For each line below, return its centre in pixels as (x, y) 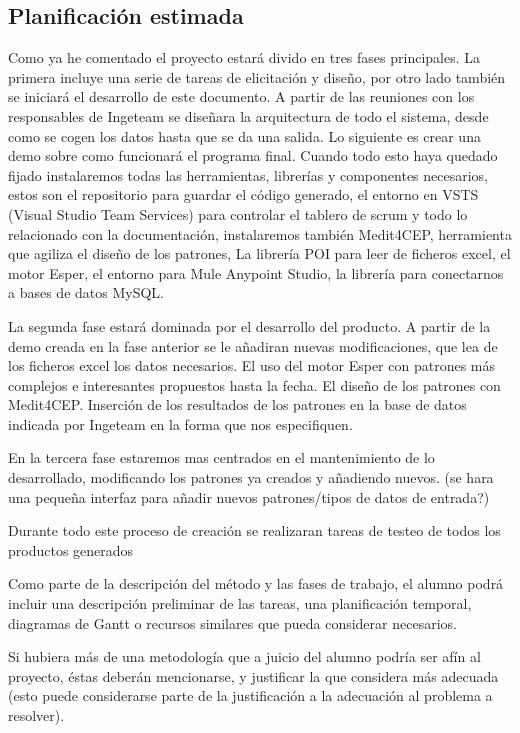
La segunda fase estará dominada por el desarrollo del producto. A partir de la (249, 325)
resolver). (36, 715)
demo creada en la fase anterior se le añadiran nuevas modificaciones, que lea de (253, 345)
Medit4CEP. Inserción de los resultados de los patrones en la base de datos (237, 404)
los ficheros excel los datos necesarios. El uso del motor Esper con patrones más (252, 365)
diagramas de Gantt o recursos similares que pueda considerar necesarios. (232, 622)
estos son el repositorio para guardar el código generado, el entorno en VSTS (243, 194)
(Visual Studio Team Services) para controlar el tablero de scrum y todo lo (238, 213)
